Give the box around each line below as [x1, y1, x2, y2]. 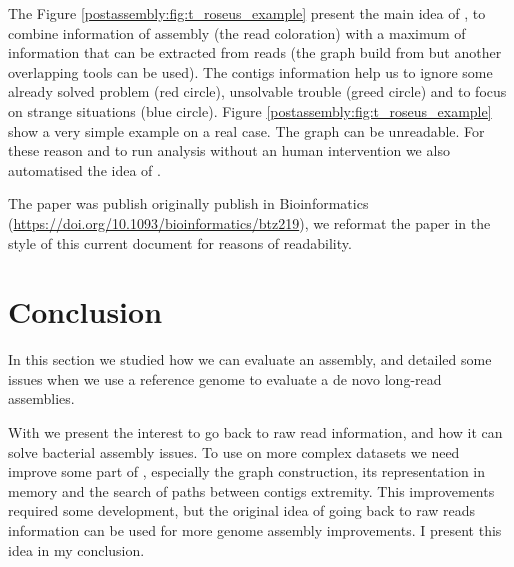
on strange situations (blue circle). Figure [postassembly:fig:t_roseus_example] [8, 100, 492, 121]
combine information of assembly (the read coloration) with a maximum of [8, 22, 466, 43]
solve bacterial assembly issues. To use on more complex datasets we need [8, 441, 460, 462]
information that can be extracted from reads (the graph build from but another [8, 42, 502, 63]
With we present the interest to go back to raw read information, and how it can [8, 422, 503, 443]
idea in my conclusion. [8, 539, 145, 560]
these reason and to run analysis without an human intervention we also [8, 140, 450, 161]
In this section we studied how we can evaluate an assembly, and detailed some [8, 349, 492, 370]
